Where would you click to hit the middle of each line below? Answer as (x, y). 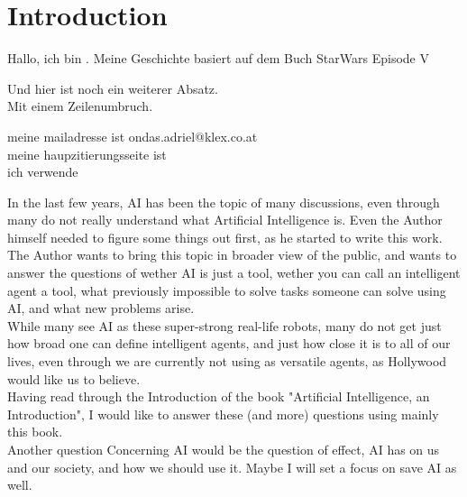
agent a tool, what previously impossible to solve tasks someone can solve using (227, 290)
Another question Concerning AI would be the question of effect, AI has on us (224, 449)
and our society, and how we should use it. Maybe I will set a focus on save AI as (232, 467)
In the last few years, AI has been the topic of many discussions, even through (224, 202)
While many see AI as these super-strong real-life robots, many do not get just (224, 325)
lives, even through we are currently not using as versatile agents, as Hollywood (227, 361)
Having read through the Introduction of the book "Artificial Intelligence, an (219, 396)
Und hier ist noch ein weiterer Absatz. (113, 88)
